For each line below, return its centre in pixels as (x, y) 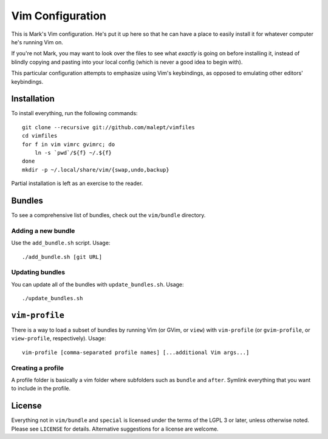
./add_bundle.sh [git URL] (62, 257)
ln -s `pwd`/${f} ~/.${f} (73, 152)
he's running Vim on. (37, 42)
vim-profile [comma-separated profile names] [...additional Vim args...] (136, 352)
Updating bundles (38, 272)
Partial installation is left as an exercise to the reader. (77, 183)
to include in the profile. (41, 389)
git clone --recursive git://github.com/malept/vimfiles (109, 127)
